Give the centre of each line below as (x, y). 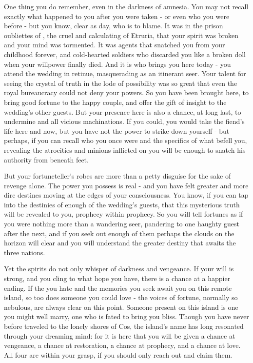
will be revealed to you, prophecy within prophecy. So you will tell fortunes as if (124, 214)
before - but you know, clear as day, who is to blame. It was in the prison (114, 26)
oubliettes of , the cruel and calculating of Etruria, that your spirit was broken (121, 35)
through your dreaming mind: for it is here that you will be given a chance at (120, 335)
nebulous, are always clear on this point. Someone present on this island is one (121, 307)
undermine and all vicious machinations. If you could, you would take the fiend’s (124, 121)
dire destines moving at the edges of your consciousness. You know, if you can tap (126, 195)
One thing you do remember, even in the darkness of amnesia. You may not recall (126, 6)
